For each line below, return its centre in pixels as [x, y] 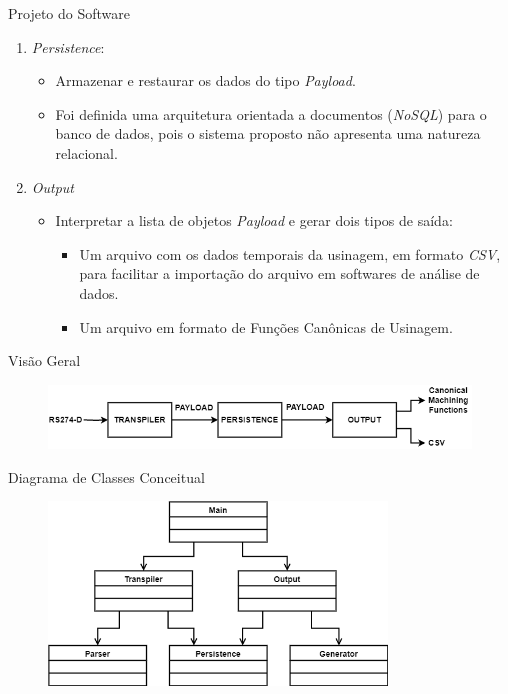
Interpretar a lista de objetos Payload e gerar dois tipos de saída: [254, 220]
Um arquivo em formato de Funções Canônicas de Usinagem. [266, 326]
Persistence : [68, 46]
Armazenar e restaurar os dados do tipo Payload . [205, 80]
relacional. [86, 152]
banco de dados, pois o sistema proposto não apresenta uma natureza [268, 133]
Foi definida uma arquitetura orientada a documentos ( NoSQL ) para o [271, 113]
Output [53, 186]
